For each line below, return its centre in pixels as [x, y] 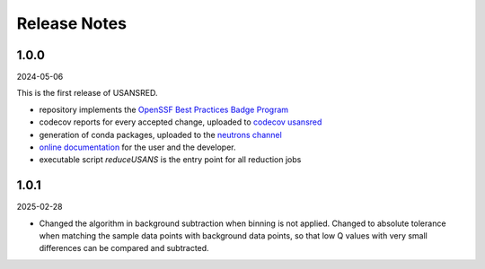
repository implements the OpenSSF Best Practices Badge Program [164, 109]
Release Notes [72, 23]
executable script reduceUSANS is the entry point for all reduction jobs [170, 160]
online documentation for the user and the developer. [137, 147]
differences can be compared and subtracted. [124, 248]
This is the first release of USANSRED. [87, 93]
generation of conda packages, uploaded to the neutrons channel [160, 134]
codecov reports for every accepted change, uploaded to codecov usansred [181, 122]
